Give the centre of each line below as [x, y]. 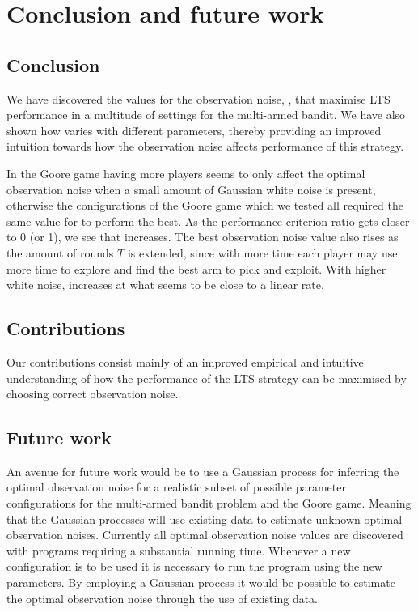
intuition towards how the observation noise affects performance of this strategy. [205, 146]
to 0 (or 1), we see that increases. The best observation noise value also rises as [203, 237]
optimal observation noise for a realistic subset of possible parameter [176, 487]
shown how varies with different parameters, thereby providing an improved [194, 130]
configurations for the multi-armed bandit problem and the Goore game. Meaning [209, 503]
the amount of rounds [60, 252]
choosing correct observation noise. [93, 394]
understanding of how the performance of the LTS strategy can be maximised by [207, 378]
